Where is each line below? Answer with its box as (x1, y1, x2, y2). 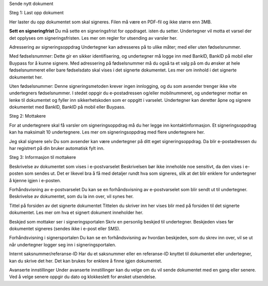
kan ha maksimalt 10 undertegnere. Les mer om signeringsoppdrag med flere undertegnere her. (9, 129, 205, 135)
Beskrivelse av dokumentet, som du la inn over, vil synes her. (9, 194, 134, 200)
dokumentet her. (9, 74, 43, 80)
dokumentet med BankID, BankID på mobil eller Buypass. (9, 104, 126, 110)
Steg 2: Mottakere (9, 113, 46, 119)
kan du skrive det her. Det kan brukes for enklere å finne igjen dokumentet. (9, 258, 162, 264)
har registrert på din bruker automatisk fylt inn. (9, 145, 105, 151)
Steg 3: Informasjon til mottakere (9, 154, 76, 160)
